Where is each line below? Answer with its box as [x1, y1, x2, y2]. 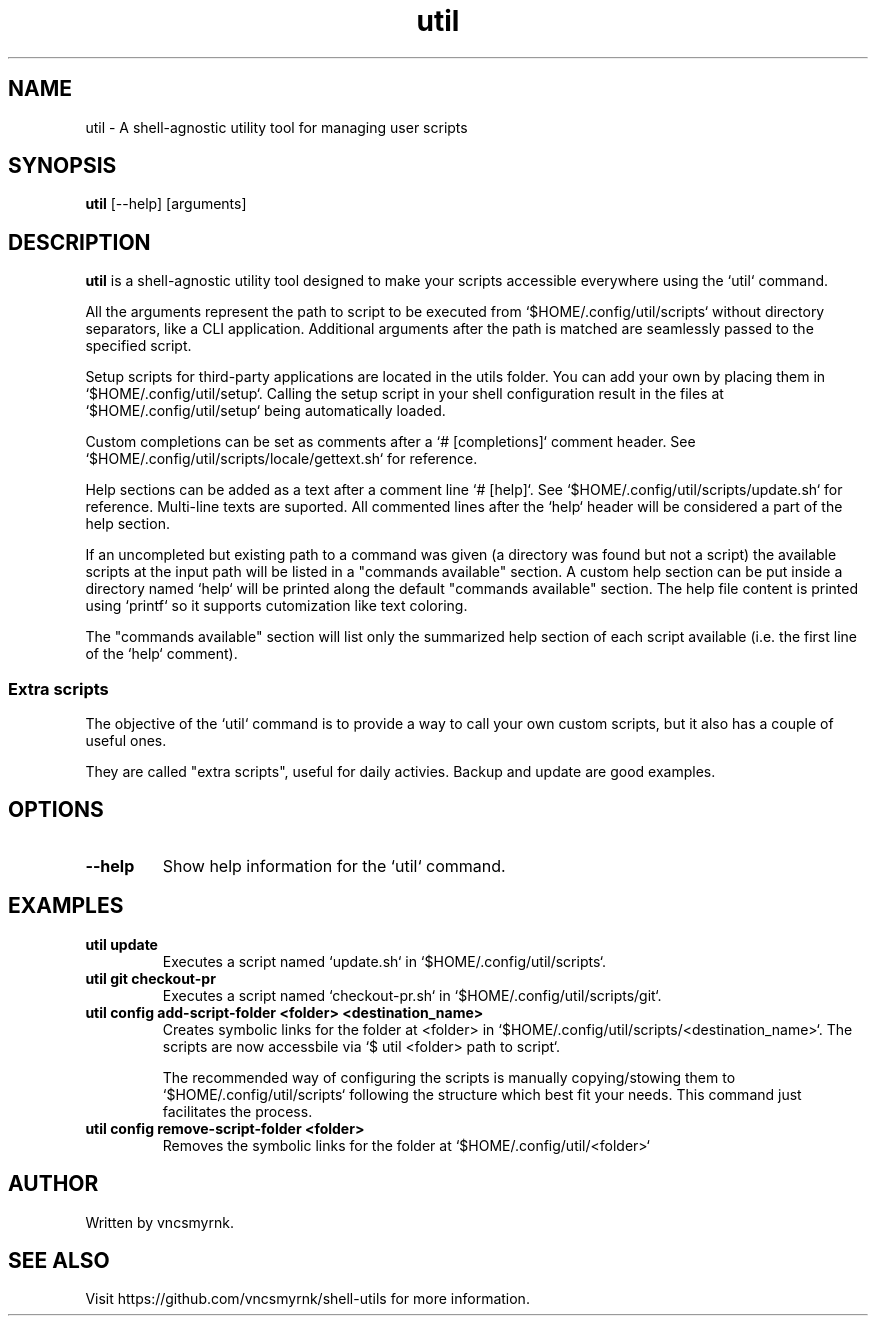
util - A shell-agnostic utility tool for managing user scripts [85, 118, 468, 136]
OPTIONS [8, 797, 104, 823]
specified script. [85, 337, 192, 355]
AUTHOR [8, 1171, 99, 1197]
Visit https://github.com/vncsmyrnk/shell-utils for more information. [85, 1290, 530, 1308]
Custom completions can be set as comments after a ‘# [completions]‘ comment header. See [85, 433, 696, 451]
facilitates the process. [162, 1102, 313, 1120]
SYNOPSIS [8, 153, 117, 179]
